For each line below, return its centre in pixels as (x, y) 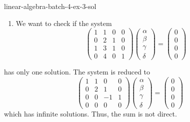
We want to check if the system (64, 23)
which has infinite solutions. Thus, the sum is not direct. (90, 114)
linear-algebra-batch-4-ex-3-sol (50, 6)
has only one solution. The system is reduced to (77, 72)
